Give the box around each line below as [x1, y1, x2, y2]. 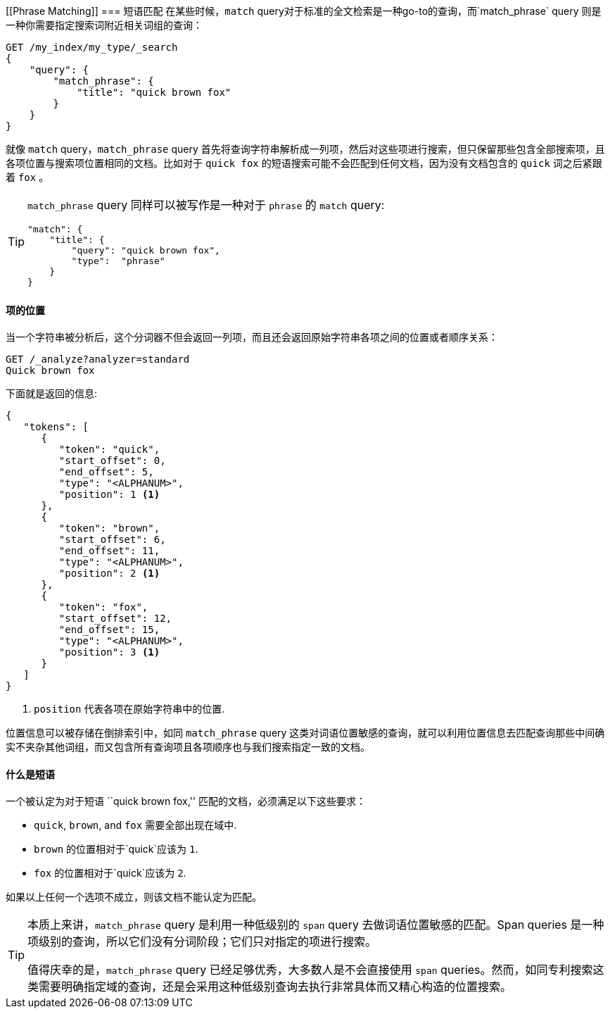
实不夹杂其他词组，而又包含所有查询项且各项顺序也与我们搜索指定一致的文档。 [6, 741, 370, 753]
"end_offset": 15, [58, 624, 160, 636]
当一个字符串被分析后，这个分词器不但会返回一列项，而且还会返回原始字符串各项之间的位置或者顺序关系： [6, 331, 498, 344]
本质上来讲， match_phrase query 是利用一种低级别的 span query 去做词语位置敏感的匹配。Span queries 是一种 [27, 918, 604, 932]
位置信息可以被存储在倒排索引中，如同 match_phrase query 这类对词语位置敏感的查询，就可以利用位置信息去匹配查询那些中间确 [6, 727, 605, 739]
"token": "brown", [58, 522, 160, 534]
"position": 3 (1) [58, 646, 160, 658]
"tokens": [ [23, 421, 89, 433]
